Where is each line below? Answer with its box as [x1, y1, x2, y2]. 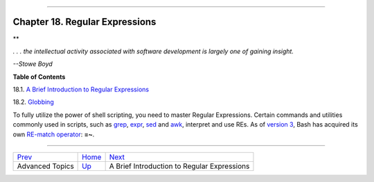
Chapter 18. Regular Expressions [12, 16, 157, 28]
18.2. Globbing [12, 98, 55, 107]
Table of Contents [12, 73, 66, 81]
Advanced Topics [17, 161, 74, 171]
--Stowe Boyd [12, 60, 53, 69]
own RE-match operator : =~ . [12, 130, 95, 138]
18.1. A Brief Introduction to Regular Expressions [12, 85, 149, 93]
